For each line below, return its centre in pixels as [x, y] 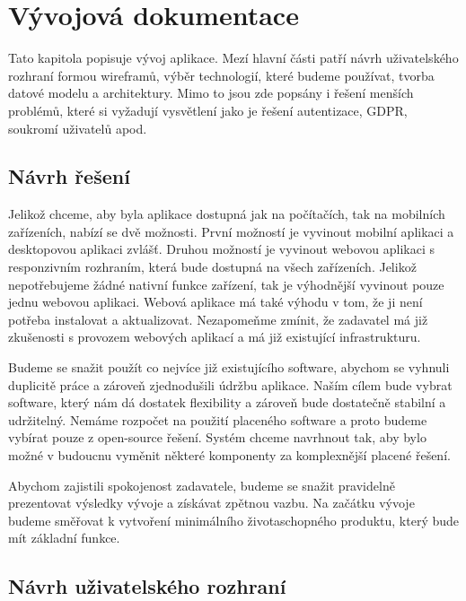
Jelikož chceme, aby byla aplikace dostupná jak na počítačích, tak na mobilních [227, 214]
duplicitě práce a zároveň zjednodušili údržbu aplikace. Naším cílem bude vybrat [230, 384]
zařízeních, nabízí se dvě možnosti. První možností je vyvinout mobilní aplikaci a [231, 231]
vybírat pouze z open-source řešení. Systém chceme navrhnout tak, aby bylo [217, 437]
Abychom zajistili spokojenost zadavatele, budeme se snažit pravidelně [202, 485]
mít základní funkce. [64, 538]
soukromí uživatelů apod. [78, 128]
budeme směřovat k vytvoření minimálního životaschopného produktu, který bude [234, 520]
